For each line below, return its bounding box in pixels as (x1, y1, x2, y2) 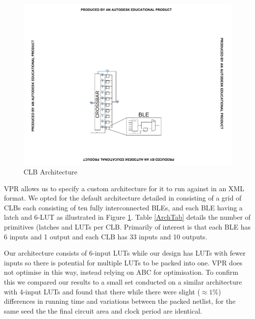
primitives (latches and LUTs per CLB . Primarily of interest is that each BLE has (4, 222, 251, 232)
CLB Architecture (24, 167, 77, 177)
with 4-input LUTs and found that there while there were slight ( (4, 286, 200, 296)
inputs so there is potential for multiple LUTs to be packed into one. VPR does (4, 257, 243, 267)
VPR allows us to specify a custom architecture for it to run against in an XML (4, 183, 244, 193)
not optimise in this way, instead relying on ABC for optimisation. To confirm (4, 267, 238, 277)
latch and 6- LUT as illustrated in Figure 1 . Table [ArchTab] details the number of (4, 212, 251, 222)
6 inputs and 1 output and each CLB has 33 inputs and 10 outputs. (4, 231, 207, 241)
